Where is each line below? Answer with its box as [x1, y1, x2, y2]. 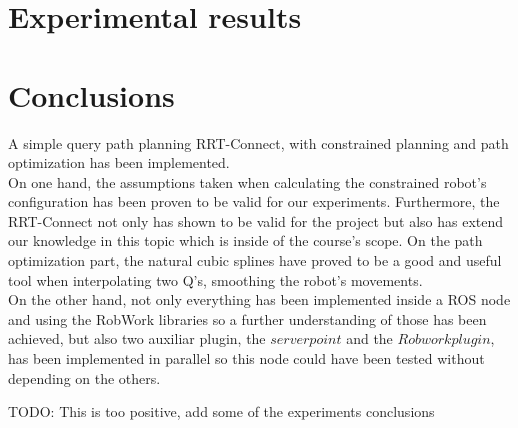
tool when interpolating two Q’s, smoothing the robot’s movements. [8, 269, 423, 290]
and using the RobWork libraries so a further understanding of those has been [8, 308, 487, 329]
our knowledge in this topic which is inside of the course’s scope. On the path [8, 230, 483, 251]
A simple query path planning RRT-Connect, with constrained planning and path [8, 132, 509, 153]
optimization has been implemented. [8, 152, 230, 173]
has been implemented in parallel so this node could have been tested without [8, 348, 485, 369]
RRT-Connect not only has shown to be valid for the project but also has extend [8, 210, 504, 231]
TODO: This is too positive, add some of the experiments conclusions [8, 401, 435, 422]
